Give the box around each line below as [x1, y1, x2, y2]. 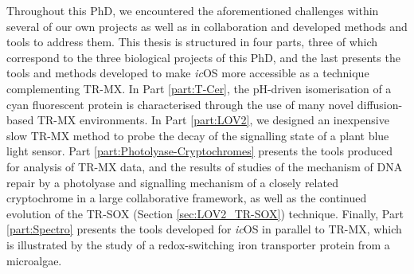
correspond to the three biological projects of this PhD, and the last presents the [6, 49, 400, 65]
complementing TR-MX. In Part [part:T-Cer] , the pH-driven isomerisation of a [6, 80, 392, 96]
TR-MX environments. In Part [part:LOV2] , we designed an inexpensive [37, 112, 389, 128]
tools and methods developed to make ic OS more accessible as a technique [6, 65, 369, 81]
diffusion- [357, 96, 403, 112]
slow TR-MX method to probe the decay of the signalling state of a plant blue [6, 127, 389, 143]
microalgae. [6, 252, 62, 268]
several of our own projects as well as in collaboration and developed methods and [6, 18, 408, 34]
